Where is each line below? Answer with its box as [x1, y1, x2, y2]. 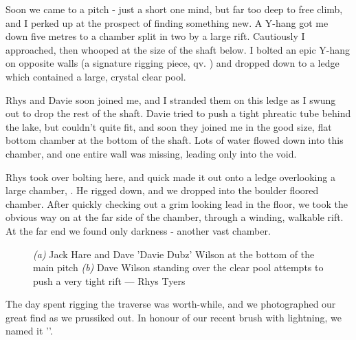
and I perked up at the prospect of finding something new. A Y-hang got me [5, 15, 329, 30]
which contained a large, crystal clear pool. [5, 69, 186, 83]
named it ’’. [5, 323, 53, 338]
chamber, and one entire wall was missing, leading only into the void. [5, 146, 297, 160]
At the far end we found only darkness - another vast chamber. [5, 223, 271, 237]
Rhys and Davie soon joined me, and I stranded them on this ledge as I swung [5, 92, 336, 107]
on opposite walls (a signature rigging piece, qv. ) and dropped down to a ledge [5, 56, 340, 70]
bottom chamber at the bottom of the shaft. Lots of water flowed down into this [5, 133, 344, 147]
